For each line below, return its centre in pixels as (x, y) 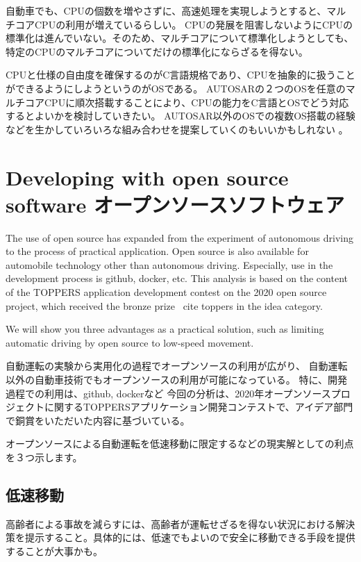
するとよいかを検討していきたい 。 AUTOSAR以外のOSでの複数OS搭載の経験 (180, 116)
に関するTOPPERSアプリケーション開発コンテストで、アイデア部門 (199, 407)
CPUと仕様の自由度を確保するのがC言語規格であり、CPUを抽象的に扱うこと (180, 75)
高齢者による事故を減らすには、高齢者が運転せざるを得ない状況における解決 (180, 523)
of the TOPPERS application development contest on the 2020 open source (166, 292)
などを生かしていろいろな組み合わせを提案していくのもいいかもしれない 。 (177, 129)
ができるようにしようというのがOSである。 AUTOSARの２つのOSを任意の (176, 88)
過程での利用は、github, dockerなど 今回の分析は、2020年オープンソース (168, 393)
